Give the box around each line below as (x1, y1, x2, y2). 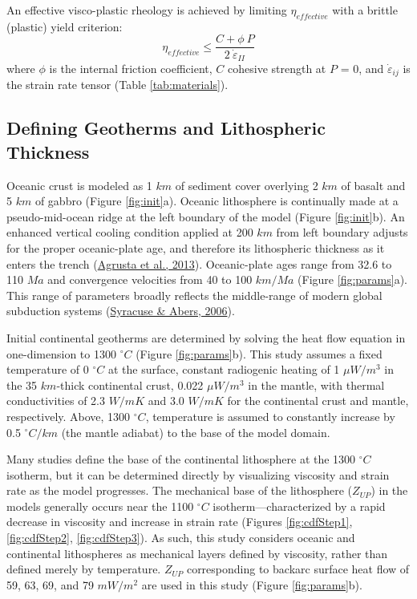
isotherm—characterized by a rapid (213, 497, 386, 514)
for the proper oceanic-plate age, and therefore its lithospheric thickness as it (6, 239, 385, 256)
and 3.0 (148, 392, 184, 409)
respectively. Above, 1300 (6, 407, 131, 424)
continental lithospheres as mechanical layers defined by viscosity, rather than (6, 544, 388, 561)
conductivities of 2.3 (6, 392, 105, 409)
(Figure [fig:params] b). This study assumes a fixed (136, 345, 383, 362)
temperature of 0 (6, 361, 89, 378)
